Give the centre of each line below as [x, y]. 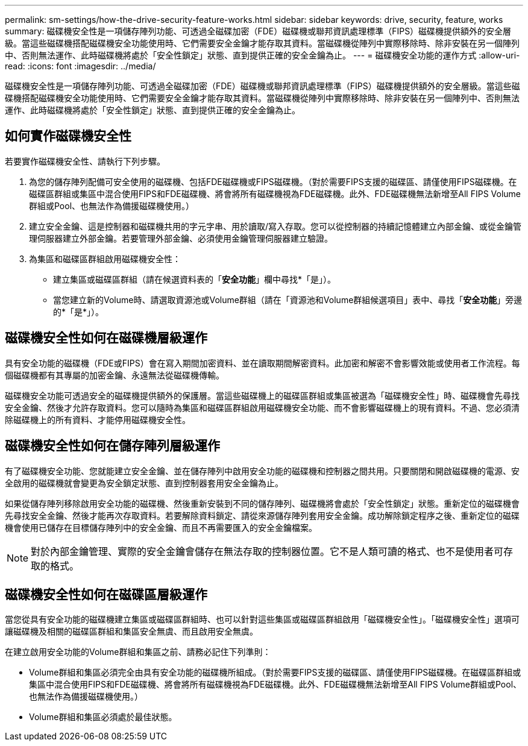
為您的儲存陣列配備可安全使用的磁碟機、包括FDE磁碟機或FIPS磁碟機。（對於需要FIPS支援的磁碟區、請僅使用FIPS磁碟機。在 [273, 181]
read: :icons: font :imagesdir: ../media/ [80, 66]
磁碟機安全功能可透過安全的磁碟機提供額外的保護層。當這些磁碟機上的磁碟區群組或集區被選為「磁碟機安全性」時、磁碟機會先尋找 [262, 395]
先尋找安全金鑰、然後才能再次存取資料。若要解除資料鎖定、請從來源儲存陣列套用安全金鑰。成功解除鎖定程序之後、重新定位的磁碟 [262, 515]
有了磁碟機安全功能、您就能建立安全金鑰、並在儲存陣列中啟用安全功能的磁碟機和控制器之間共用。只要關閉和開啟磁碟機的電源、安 [262, 471]
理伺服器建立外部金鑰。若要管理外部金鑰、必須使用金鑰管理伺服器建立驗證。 [181, 238]
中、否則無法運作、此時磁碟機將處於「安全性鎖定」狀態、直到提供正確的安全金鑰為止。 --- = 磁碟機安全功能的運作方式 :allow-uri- [262, 55]
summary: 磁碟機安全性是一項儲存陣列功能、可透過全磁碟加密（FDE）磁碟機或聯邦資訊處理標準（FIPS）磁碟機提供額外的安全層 [258, 31]
